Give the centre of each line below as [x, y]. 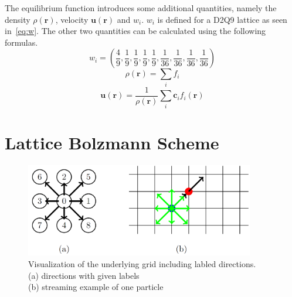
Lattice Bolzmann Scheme [112, 142]
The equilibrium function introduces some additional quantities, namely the [141, 8]
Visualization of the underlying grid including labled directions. [142, 264]
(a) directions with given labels [84, 275]
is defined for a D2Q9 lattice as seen [222, 19]
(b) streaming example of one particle [96, 287]
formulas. [21, 42]
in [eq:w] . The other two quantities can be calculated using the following [135, 31]
